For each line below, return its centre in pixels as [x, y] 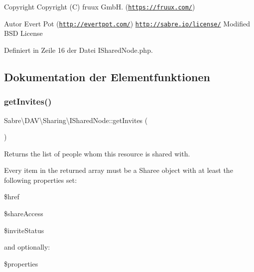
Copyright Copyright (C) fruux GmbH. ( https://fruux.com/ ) [100, 6]
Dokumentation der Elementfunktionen [107, 76]
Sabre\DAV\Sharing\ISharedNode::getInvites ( [76, 120]
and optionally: [27, 247]
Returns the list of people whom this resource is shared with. [97, 153]
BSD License [23, 33]
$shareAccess [24, 213]
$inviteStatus [24, 230]
